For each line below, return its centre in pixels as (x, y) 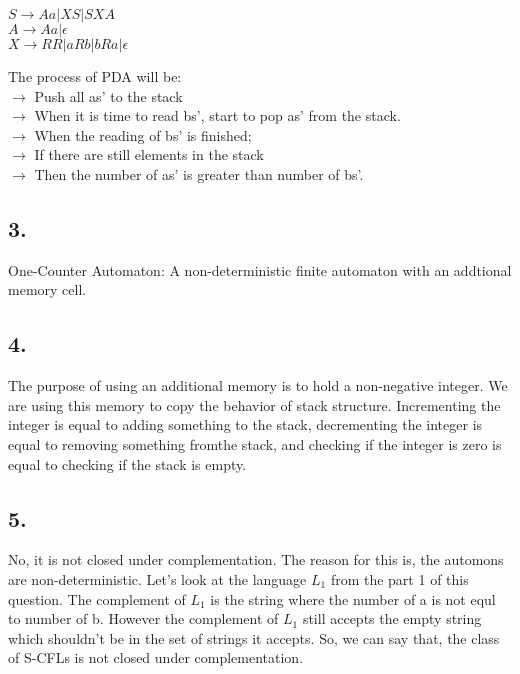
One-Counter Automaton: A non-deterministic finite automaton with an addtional (260, 269)
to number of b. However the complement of (143, 618)
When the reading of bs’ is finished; (143, 134)
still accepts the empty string (392, 618)
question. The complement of (97, 598)
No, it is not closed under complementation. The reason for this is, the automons (256, 559)
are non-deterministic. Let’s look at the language (157, 578)
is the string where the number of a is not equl (353, 598)
